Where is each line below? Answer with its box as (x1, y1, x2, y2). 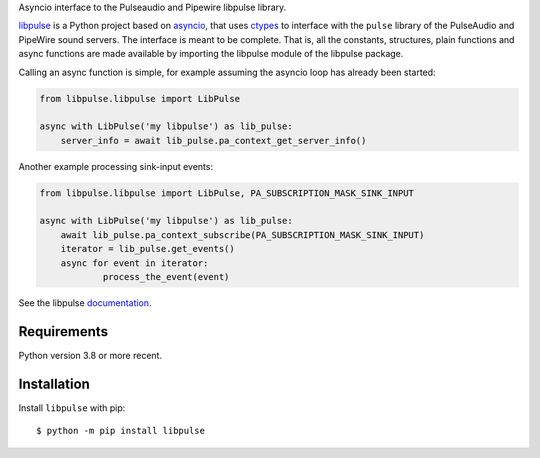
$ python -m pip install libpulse (36, 425, 205, 437)
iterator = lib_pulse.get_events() (60, 243, 235, 255)
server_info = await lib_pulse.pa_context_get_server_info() (60, 135, 367, 146)
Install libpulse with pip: (18, 401, 126, 414)
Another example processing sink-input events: (18, 160, 214, 172)
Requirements (18, 323, 109, 340)
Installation (18, 375, 90, 392)
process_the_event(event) (102, 271, 230, 283)
